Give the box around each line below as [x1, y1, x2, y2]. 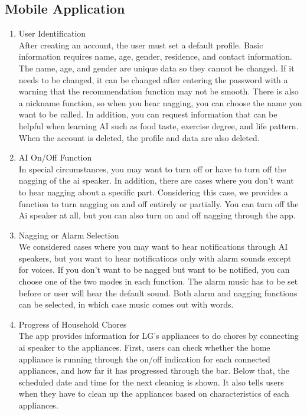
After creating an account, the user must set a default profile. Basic [18, 38, 263, 51]
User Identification [18, 27, 86, 40]
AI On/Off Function [18, 151, 92, 164]
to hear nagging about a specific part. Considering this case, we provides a [18, 185, 288, 198]
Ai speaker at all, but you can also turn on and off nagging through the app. [18, 209, 296, 221]
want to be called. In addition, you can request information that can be [18, 108, 277, 120]
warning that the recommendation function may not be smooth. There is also [18, 85, 299, 97]
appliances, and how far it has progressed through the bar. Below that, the [18, 364, 289, 377]
